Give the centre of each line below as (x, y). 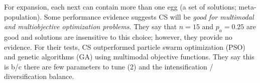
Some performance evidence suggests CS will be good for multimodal (149, 16)
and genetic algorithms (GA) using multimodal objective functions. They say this (129, 57)
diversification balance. (39, 76)
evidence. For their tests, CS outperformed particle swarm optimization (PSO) (125, 47)
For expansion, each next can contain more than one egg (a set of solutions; (120, 7)
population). (23, 16)
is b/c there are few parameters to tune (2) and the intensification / (109, 66)
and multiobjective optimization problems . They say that (91, 26)
